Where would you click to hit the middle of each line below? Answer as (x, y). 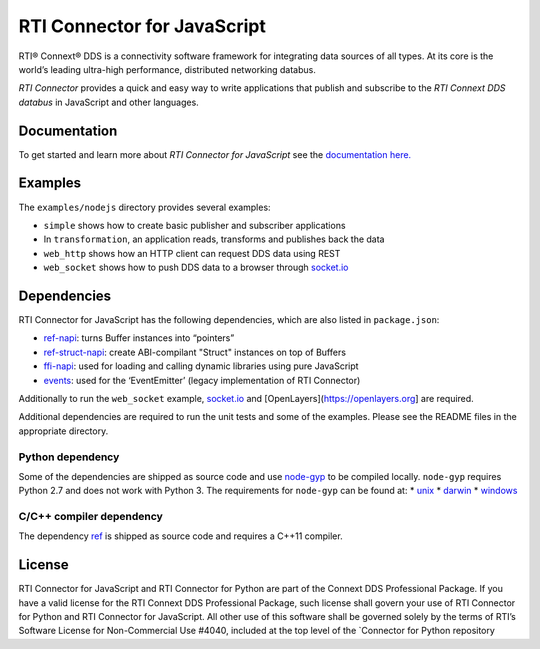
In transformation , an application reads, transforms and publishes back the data (214, 239)
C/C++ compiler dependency (91, 517)
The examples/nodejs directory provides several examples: (144, 207)
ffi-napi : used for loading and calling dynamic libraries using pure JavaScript (201, 366)
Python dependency (69, 457)
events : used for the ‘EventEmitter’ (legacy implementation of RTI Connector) (202, 380)
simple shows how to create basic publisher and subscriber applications (194, 225)
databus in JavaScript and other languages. (108, 102)
